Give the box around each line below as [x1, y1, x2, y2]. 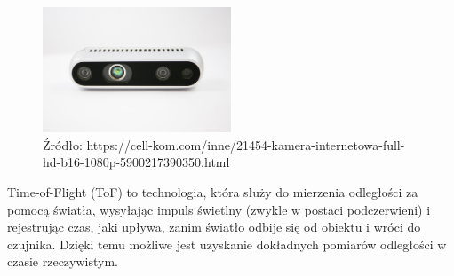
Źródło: [43, 135, 83, 154]
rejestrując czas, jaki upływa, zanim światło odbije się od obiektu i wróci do [7, 217, 421, 236]
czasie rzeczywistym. [7, 252, 118, 271]
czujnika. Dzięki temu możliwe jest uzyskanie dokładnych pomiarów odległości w [7, 234, 447, 253]
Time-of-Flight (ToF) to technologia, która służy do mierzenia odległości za [7, 182, 418, 201]
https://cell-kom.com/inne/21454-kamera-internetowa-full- [86, 135, 405, 154]
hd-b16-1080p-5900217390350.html [43, 153, 230, 171]
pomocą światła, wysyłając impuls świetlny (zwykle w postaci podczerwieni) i [7, 200, 431, 218]
